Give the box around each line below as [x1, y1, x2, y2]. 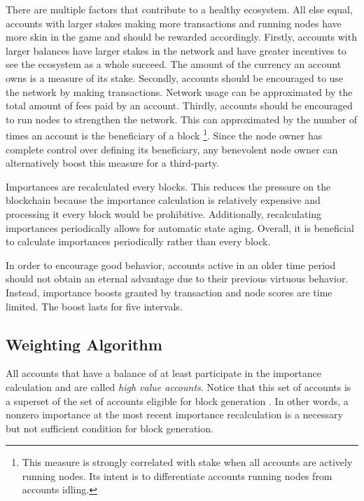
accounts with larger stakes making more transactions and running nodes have [6, 15, 342, 30]
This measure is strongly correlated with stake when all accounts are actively [22, 455, 353, 469]
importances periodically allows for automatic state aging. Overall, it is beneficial [6, 220, 354, 235]
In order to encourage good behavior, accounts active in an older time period [6, 257, 336, 272]
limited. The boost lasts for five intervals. [6, 298, 183, 313]
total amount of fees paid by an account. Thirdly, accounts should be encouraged [6, 98, 353, 113]
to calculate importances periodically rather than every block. [6, 234, 271, 249]
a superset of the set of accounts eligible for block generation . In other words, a [6, 393, 349, 408]
